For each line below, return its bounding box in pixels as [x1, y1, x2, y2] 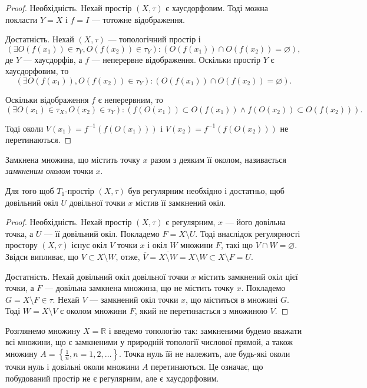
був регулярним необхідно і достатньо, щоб [128, 184, 285, 196]
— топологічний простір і [108, 33, 201, 45]
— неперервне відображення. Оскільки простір [91, 53, 260, 65]
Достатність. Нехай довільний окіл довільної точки [5, 270, 189, 282]
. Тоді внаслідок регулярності [195, 227, 300, 239]
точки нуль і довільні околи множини [5, 360, 140, 373]
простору [5, 239, 38, 251]
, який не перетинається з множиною [134, 305, 267, 317]
